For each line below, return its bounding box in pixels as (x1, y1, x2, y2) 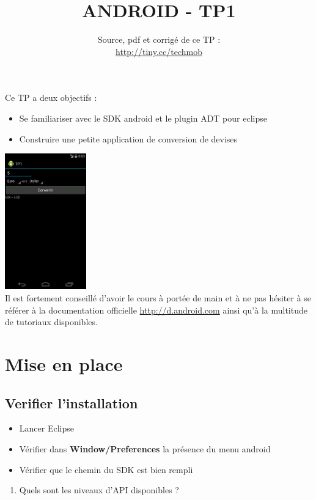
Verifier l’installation (5, 393, 138, 412)
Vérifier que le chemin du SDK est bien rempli (19, 463, 193, 476)
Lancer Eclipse (19, 422, 74, 435)
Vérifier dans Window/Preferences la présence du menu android (19, 442, 271, 455)
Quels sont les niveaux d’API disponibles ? (19, 483, 179, 496)
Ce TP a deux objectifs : (5, 91, 97, 104)
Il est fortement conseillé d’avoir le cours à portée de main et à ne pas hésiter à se (5, 292, 312, 304)
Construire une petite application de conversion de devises (19, 132, 238, 145)
